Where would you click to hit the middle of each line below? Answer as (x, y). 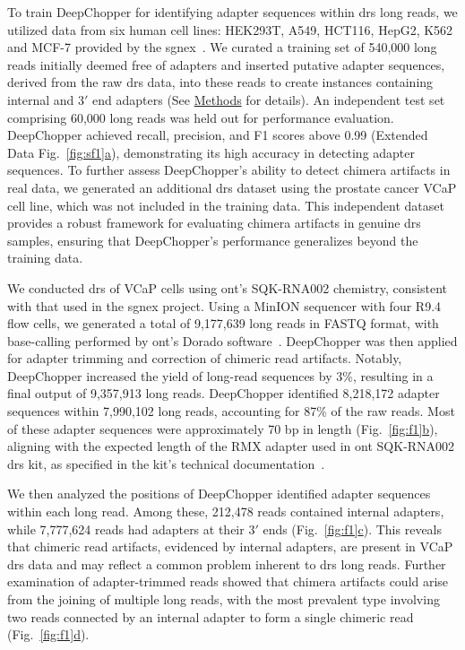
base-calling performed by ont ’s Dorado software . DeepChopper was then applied (232, 340)
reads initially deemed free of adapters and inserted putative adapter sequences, (226, 64)
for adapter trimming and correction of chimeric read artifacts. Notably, (205, 358)
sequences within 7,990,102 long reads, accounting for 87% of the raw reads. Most (231, 411)
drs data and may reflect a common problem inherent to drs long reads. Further (227, 563)
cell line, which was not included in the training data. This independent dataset (226, 205)
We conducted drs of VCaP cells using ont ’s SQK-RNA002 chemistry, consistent (228, 287)
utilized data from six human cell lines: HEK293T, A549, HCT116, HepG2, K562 (230, 29)
